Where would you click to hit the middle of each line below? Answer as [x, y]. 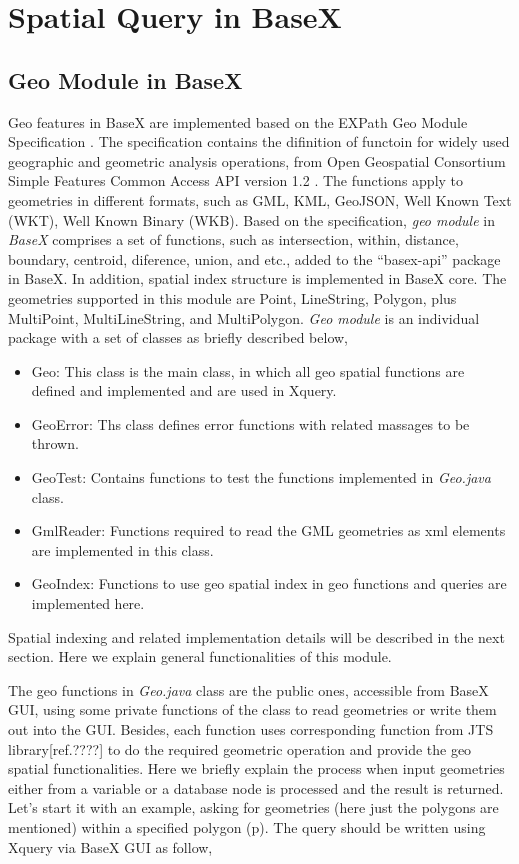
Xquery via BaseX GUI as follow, [110, 846]
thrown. [55, 443]
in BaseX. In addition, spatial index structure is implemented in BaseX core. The [257, 278]
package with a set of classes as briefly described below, [178, 337]
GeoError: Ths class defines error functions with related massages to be [250, 423]
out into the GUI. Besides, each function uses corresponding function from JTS [251, 729]
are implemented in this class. [122, 549]
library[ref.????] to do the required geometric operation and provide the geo [240, 748]
